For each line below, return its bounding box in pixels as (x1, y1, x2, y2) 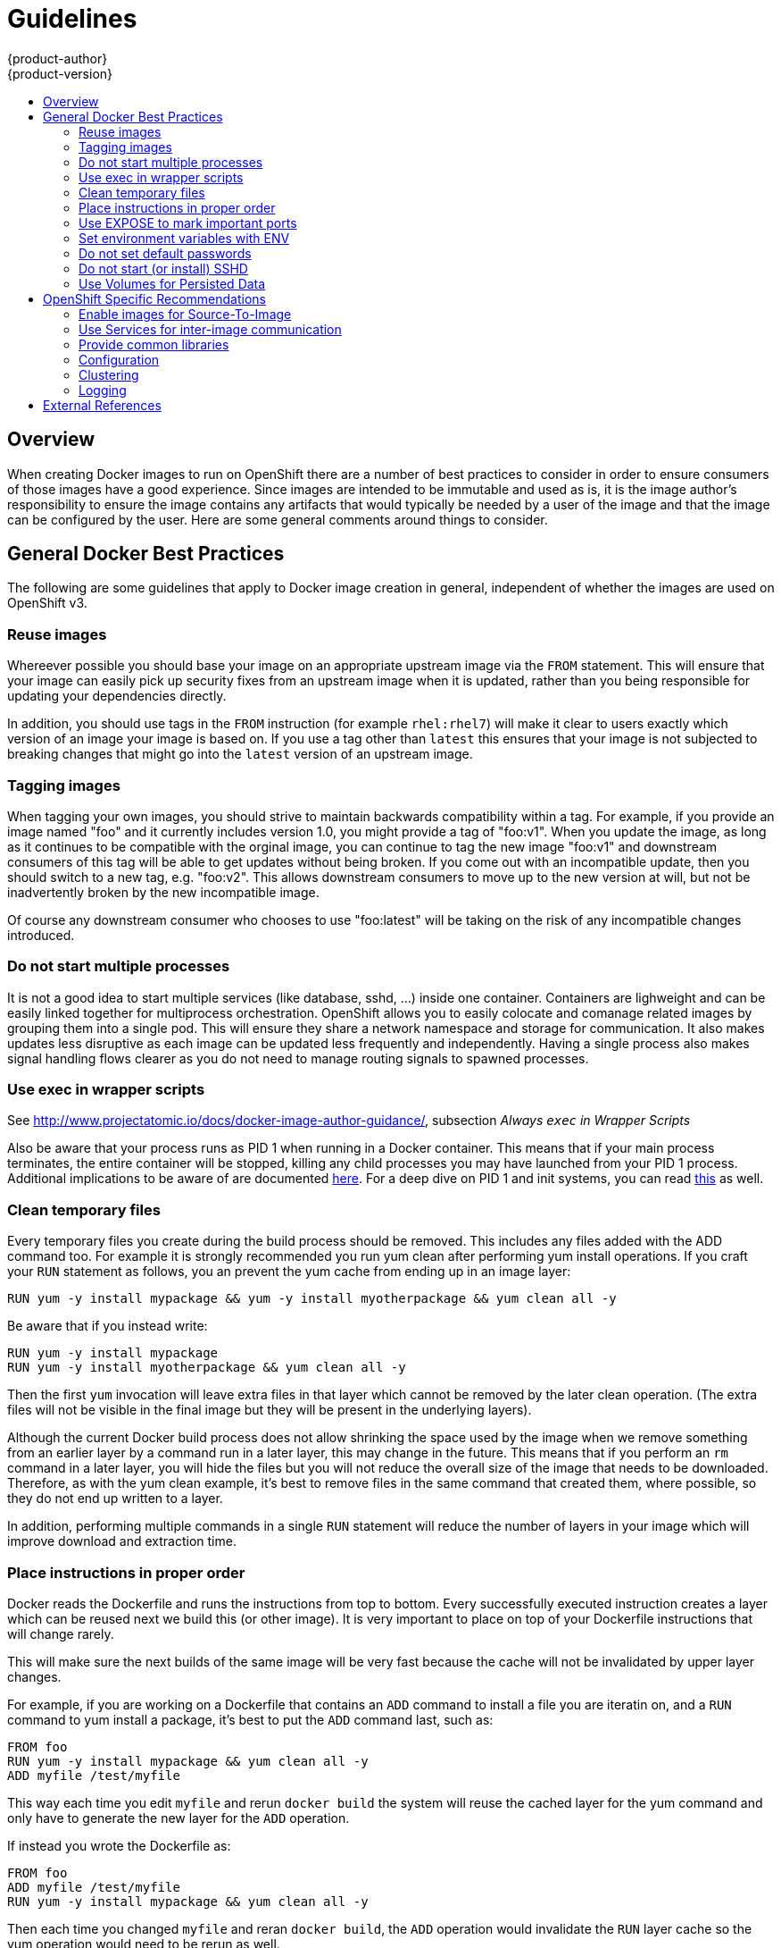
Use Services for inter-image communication (79, 321, 342, 337)
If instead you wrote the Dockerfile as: (7, 1837, 231, 1853)
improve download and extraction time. (7, 1533, 237, 1549)
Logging (79, 382, 127, 398)
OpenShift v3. (7, 595, 87, 611)
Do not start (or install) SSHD (79, 260, 248, 276)
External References (43, 397, 162, 413)
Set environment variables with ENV (79, 230, 290, 246)
